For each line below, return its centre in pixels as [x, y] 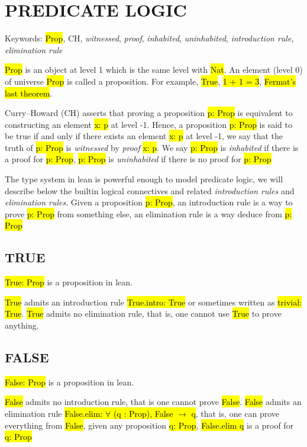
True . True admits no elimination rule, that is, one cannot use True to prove [143, 313]
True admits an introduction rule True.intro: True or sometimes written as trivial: [153, 302]
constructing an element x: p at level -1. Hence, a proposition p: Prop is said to [148, 124]
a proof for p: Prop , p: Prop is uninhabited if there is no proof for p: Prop [138, 159]
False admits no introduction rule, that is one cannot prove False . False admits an [153, 402]
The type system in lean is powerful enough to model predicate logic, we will [144, 179]
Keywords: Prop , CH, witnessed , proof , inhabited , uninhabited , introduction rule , [149, 38]
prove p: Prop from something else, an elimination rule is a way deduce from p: [148, 213]
